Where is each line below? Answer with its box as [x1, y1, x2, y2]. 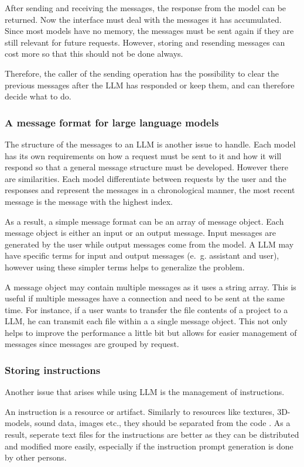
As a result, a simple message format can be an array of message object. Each [5, 215, 284, 227]
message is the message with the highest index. [5, 195, 173, 207]
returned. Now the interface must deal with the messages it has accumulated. [5, 13, 282, 25]
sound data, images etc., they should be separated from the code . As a [35, 417, 291, 429]
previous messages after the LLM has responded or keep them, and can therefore [5, 78, 295, 91]
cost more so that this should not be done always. [5, 47, 183, 60]
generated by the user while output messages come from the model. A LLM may [5, 238, 294, 250]
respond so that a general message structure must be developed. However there [5, 161, 289, 173]
